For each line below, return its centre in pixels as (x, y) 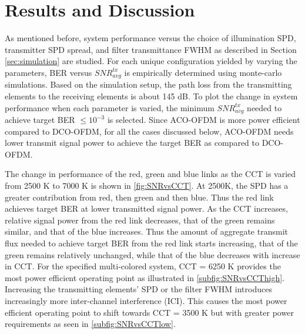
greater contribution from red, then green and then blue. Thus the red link (139, 197)
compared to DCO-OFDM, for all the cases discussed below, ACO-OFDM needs (149, 131)
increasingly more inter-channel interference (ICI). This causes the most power (146, 300)
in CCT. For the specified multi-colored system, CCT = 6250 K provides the (143, 266)
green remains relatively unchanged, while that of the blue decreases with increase (152, 254)
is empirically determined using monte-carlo (203, 72)
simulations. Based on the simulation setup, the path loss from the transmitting (148, 84)
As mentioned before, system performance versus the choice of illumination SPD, (150, 38)
